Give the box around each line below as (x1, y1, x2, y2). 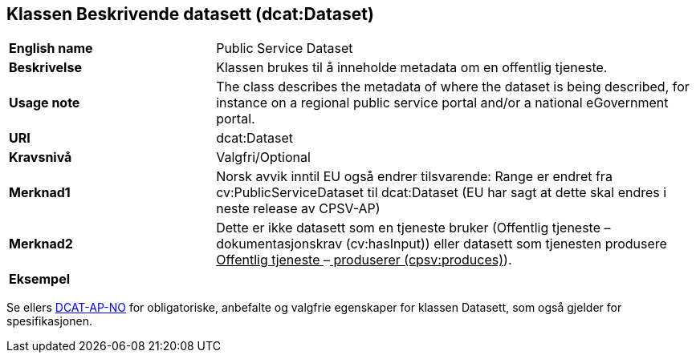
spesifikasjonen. (6, 314, 92, 329)
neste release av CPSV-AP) (216, 200, 381, 217)
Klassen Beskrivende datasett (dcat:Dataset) (6, 4, 374, 24)
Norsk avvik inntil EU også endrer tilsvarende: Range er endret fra (216, 168, 613, 185)
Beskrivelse (9, 59, 82, 76)
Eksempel (9, 271, 71, 288)
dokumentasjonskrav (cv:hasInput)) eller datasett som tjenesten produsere (216, 236, 667, 252)
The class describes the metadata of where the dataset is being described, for (216, 79, 690, 95)
